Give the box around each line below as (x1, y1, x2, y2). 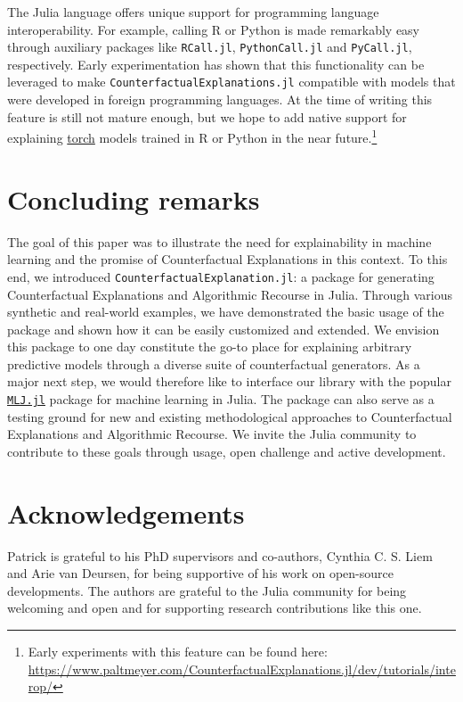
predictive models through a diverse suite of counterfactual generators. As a (7, 354, 420, 373)
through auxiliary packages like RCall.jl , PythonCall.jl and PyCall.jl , (7, 37, 412, 56)
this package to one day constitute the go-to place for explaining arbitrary (7, 337, 412, 356)
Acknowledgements (7, 494, 245, 531)
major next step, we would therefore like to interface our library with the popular (7, 372, 451, 391)
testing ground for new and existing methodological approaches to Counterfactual (7, 407, 452, 425)
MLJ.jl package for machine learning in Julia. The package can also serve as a (7, 390, 435, 409)
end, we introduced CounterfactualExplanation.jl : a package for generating (7, 267, 435, 285)
